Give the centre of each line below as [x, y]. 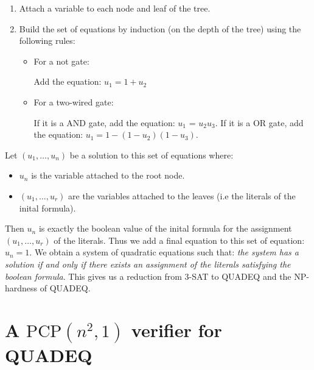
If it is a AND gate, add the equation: [104, 122]
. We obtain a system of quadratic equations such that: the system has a [164, 252]
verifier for [176, 329]
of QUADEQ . [65, 288]
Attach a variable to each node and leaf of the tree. [115, 8]
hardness [21, 288]
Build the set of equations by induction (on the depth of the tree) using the [160, 28]
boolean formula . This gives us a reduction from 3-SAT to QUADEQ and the [148, 276]
